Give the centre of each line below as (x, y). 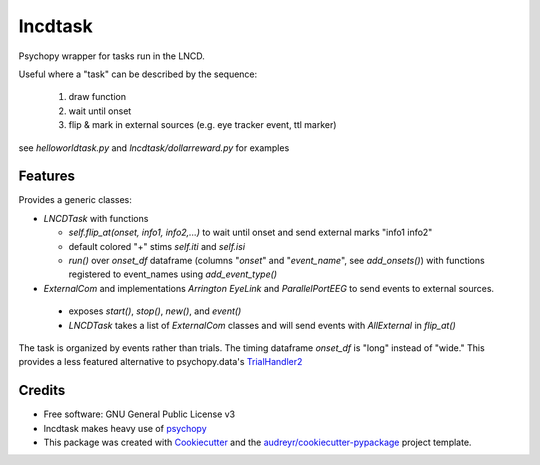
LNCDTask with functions (96, 218)
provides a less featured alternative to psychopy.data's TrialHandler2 (160, 362)
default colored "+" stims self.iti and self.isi (156, 246)
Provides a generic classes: (75, 200)
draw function (97, 97)
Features (46, 176)
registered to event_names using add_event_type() (173, 274)
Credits (42, 390)
